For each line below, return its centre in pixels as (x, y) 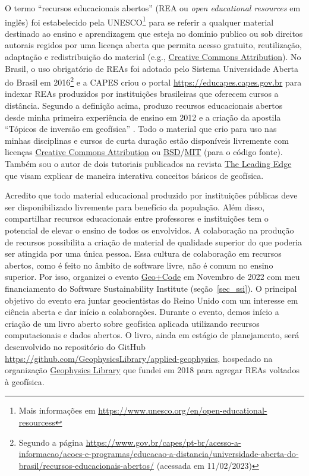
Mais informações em (57, 410)
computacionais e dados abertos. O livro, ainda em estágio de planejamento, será (152, 335)
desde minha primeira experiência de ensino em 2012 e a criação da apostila (143, 117)
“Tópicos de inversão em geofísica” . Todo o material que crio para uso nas (141, 129)
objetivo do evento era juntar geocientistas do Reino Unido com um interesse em (152, 300)
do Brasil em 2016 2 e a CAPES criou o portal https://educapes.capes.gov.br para (153, 81)
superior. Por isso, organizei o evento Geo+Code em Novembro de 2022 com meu (152, 277)
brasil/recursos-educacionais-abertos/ (86, 465)
